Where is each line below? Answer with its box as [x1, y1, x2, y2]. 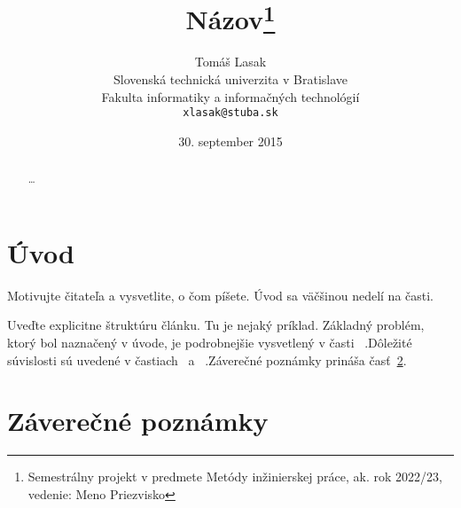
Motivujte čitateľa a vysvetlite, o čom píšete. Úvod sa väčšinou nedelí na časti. [7, 285, 434, 304]
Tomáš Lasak [194, 52, 267, 71]
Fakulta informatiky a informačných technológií [101, 87, 360, 106]
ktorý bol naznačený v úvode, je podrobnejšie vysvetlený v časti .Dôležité [7, 333, 412, 352]
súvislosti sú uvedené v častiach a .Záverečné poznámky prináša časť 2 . [7, 350, 407, 369]
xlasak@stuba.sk [183, 106, 278, 120]
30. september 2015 [178, 131, 283, 150]
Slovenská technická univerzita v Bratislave [113, 70, 348, 89]
